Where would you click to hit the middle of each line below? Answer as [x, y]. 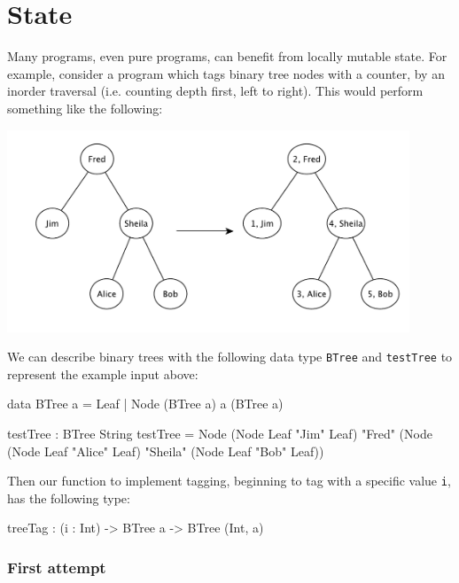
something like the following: [85, 108]
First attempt [57, 567]
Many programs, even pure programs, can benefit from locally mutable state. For [227, 56]
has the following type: [69, 497]
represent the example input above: [103, 373]
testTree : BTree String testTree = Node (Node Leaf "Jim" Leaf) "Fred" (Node [220, 434]
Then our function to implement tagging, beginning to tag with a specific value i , [229, 481]
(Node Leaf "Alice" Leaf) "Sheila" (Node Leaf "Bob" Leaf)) [166, 451]
